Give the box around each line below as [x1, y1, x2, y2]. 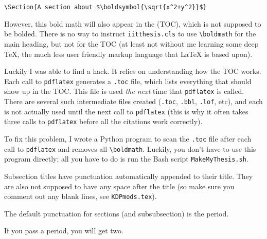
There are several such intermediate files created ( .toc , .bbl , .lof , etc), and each [4, 96, 263, 106]
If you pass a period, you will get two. [4, 225, 123, 236]
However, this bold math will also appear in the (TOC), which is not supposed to [4, 18, 261, 29]
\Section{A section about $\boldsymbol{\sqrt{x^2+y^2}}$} [4, 4, 207, 11]
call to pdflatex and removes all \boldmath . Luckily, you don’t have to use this [4, 143, 256, 154]
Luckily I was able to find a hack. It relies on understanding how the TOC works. [4, 66, 261, 76]
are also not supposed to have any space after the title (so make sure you [4, 181, 235, 191]
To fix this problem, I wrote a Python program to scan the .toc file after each [4, 133, 252, 144]
